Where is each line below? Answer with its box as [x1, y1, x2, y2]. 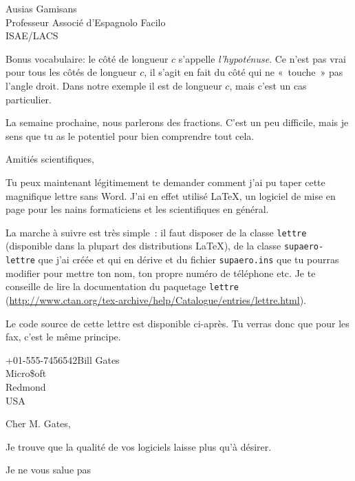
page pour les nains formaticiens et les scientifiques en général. [6, 202, 269, 216]
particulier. [6, 92, 52, 106]
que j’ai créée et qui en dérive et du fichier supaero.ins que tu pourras [38, 252, 339, 267]
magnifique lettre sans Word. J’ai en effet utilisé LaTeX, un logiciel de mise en [6, 188, 336, 203]
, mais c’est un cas [229, 78, 307, 92]
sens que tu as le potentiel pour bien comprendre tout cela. [6, 128, 255, 143]
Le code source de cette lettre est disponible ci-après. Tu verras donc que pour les [6, 316, 349, 330]
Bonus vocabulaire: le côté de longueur [6, 51, 169, 65]
